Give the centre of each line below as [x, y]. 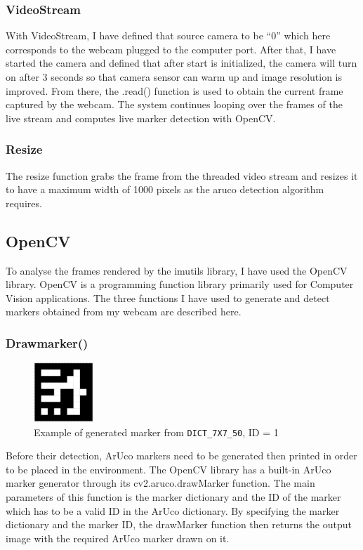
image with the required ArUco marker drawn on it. [118, 538]
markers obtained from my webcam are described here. [124, 312]
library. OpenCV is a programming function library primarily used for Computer [180, 284]
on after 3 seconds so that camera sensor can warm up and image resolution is [174, 77]
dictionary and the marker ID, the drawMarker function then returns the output [179, 524]
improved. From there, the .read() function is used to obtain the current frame [174, 90]
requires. [24, 203]
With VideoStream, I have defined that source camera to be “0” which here [168, 35]
